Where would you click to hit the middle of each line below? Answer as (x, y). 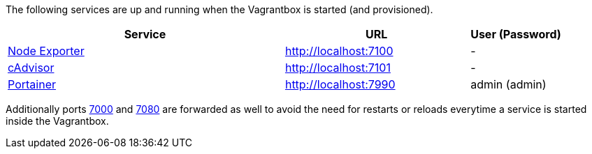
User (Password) (516, 34)
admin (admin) (508, 84)
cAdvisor (31, 68)
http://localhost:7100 (339, 51)
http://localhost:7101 (338, 68)
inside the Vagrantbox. (57, 121)
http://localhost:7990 (340, 84)
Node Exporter (46, 51)
